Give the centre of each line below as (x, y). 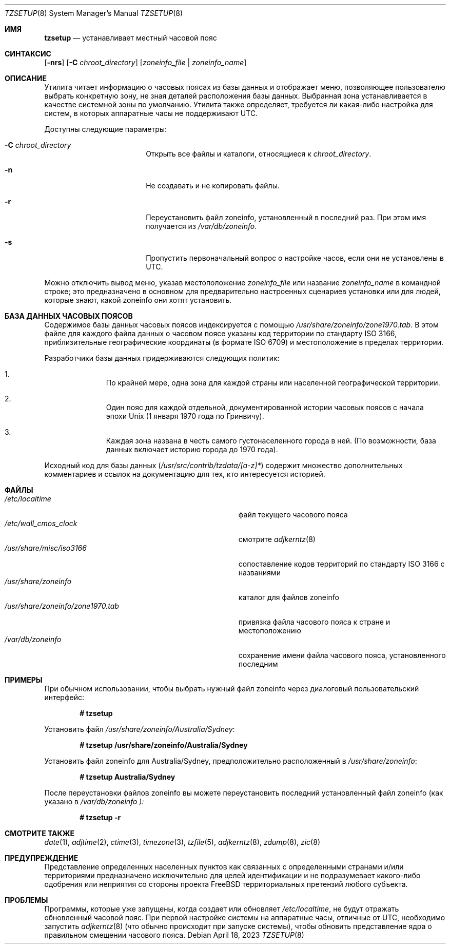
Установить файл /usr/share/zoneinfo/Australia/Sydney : (140, 729)
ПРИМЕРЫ (24, 680)
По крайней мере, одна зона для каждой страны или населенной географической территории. (273, 383)
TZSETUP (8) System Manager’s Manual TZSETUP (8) (94, 13)
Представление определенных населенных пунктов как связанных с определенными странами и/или (224, 867)
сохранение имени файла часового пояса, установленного (342, 655)
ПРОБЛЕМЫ (26, 900)
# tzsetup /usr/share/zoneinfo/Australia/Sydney (164, 745)
